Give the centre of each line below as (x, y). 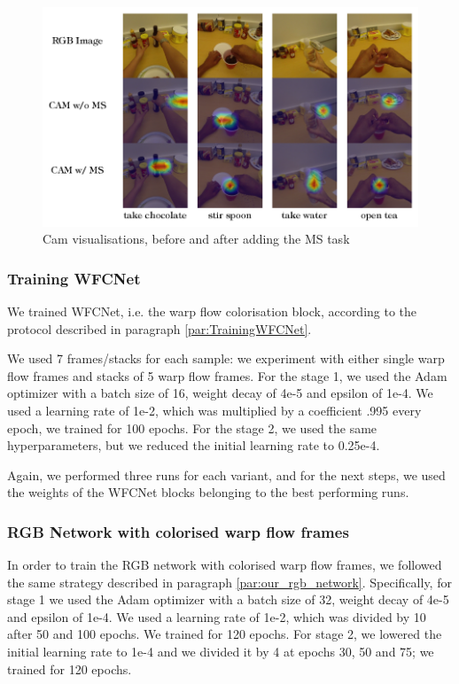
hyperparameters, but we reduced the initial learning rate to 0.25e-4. (194, 445)
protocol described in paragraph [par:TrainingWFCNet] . (159, 328)
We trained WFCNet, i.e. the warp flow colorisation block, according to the (212, 311)
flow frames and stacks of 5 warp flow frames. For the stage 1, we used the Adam (227, 375)
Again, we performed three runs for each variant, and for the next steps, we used (226, 474)
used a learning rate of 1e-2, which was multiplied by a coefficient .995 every (214, 410)
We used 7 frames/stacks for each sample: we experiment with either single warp (226, 358)
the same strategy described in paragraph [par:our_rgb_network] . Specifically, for (229, 582)
